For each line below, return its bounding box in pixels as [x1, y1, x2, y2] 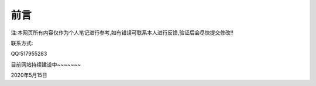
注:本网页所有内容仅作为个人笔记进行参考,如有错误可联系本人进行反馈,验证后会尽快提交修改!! [11, 29, 234, 36]
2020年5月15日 [11, 71, 48, 78]
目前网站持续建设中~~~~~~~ [11, 61, 81, 68]
